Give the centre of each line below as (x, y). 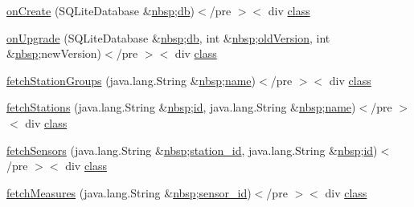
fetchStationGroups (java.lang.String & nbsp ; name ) (131, 80)
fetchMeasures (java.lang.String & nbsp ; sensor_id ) (129, 192)
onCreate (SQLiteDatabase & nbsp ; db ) (100, 10)
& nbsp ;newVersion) (54, 53)
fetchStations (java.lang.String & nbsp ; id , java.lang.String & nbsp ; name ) (181, 107)
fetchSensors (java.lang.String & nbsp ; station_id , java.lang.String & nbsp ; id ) (192, 150)
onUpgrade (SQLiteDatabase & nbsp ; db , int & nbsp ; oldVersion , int (168, 37)
